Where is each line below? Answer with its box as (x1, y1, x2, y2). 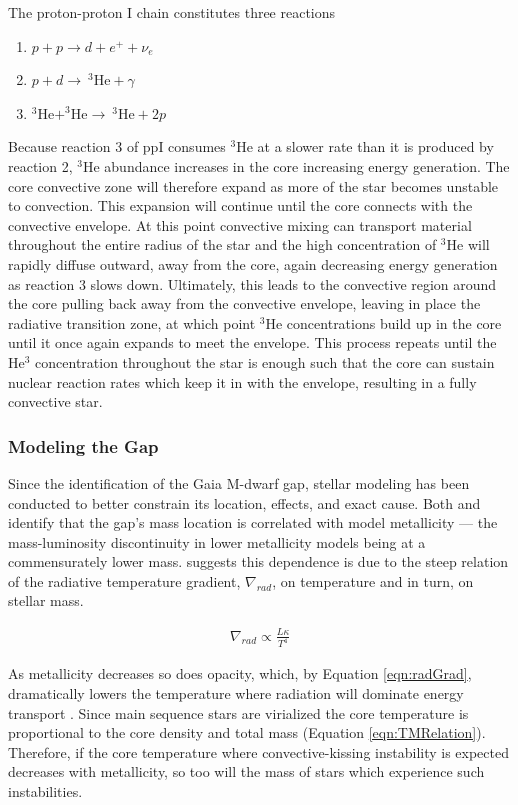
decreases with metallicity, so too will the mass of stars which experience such (8, 761, 485, 782)
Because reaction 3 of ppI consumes (8, 136, 226, 157)
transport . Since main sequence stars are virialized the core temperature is (8, 702, 469, 723)
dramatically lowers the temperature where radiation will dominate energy (8, 683, 464, 704)
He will (446, 234, 490, 255)
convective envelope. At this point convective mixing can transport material (8, 214, 472, 235)
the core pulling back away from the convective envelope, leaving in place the (8, 293, 481, 314)
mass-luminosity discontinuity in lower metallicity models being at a (8, 531, 426, 552)
